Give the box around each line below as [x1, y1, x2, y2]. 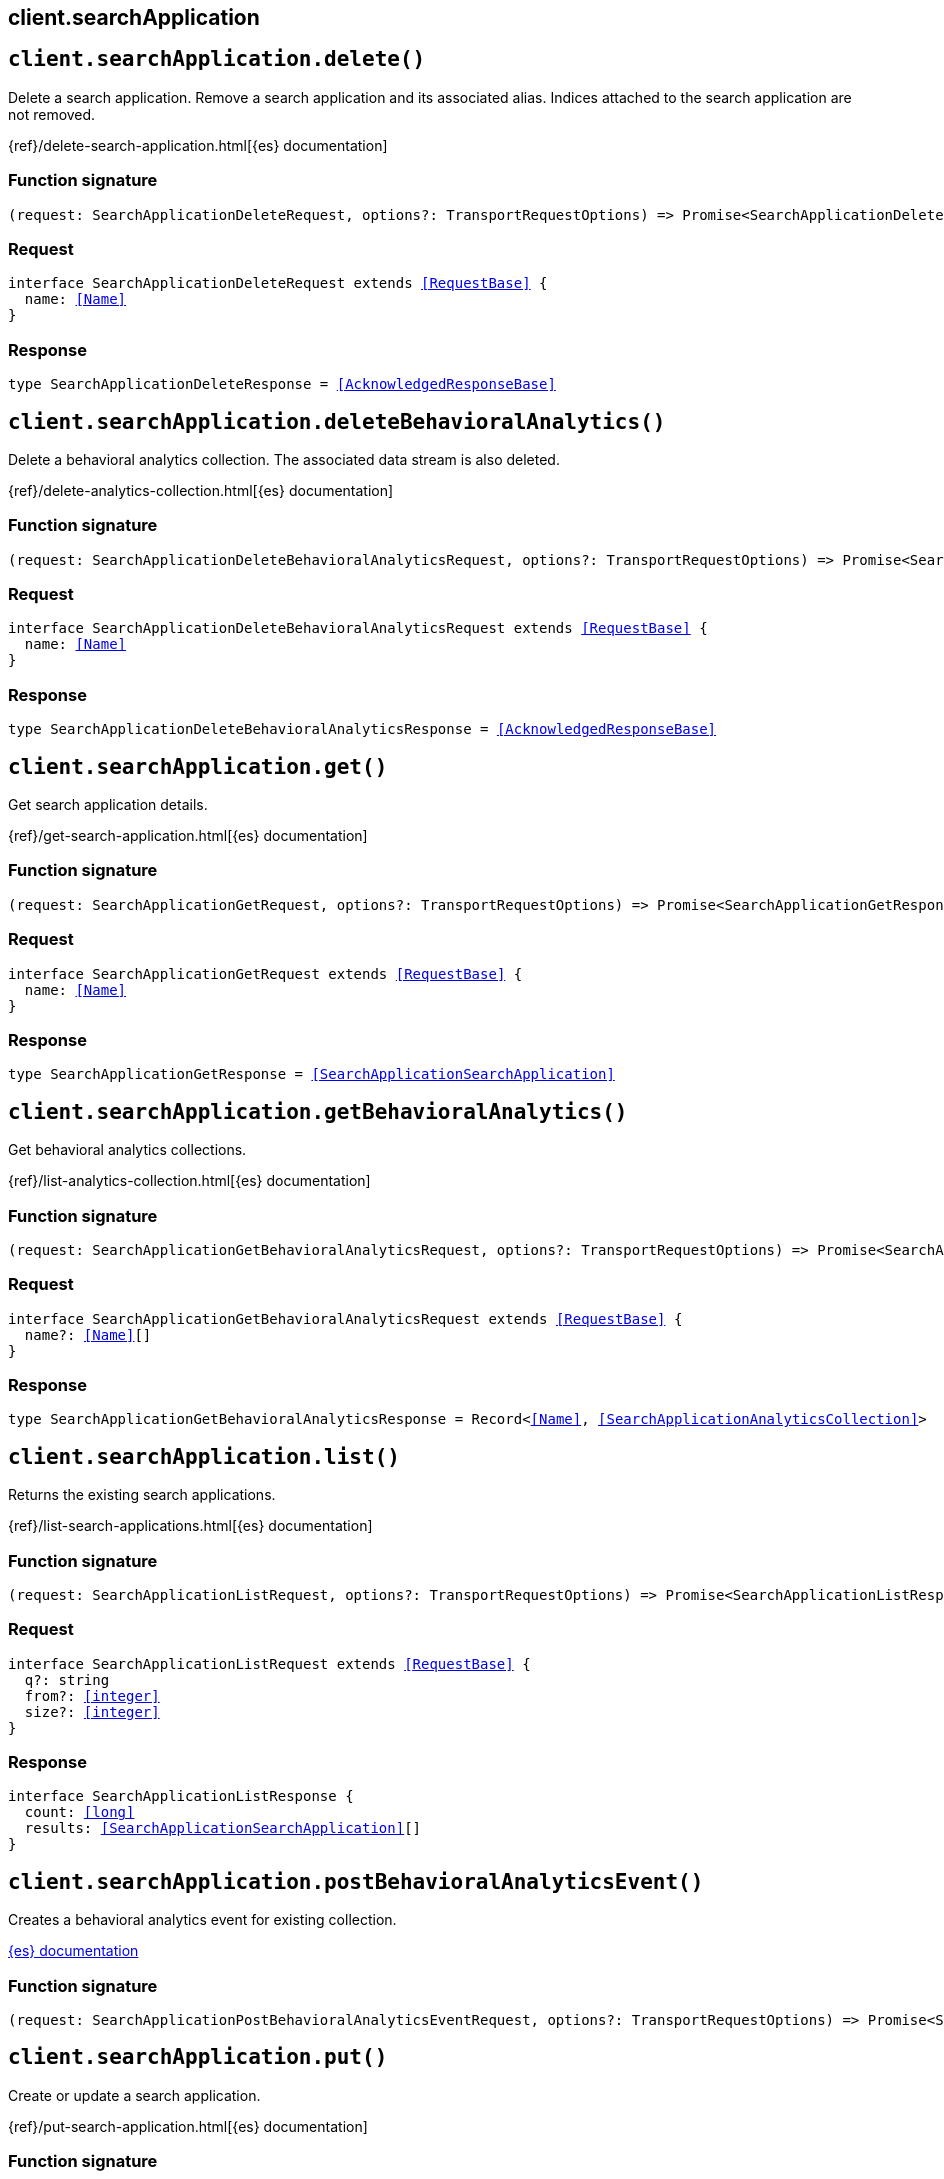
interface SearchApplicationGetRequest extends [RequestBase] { [8, 965, 523, 982]
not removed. [8, 105, 96, 123]
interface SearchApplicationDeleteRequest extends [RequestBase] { [8, 275, 548, 292]
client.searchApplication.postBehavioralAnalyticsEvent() [8, 1869, 704, 1894]
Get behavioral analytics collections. [8, 1141, 247, 1159]
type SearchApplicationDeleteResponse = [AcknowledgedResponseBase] [8, 376, 556, 393]
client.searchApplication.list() [8, 1444, 400, 1469]
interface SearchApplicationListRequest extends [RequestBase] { [8, 1655, 531, 1672]
